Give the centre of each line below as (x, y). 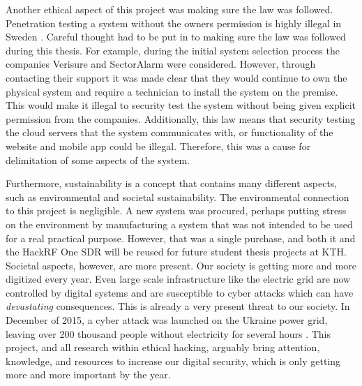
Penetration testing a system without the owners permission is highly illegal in (174, 23)
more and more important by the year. (88, 374)
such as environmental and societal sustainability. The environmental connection (178, 196)
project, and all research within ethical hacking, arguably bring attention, (163, 347)
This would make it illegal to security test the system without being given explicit (181, 105)
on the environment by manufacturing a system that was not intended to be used (179, 224)
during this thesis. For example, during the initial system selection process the (173, 50)
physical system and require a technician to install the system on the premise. (172, 91)
